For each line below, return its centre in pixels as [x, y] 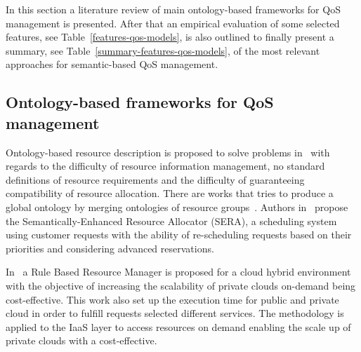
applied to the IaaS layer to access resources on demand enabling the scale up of [178, 326]
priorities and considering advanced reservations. [110, 248]
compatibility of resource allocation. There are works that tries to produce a [170, 193]
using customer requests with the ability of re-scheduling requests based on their [179, 235]
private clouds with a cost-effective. [81, 340]
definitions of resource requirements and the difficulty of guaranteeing [155, 179]
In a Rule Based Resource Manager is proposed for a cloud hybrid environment [178, 272]
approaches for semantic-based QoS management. [112, 64]
